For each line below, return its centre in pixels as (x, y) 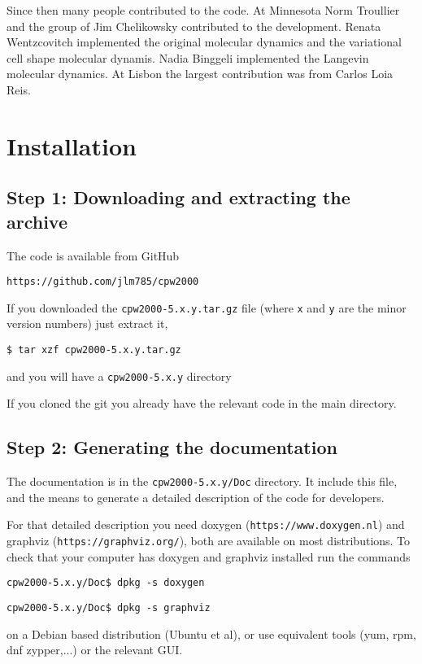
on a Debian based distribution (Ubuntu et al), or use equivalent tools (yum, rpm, (211, 633)
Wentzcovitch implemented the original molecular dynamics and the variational (204, 42)
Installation (72, 145)
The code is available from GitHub (93, 255)
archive (37, 221)
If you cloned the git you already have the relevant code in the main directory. (202, 403)
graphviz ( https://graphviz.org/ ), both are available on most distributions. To (209, 541)
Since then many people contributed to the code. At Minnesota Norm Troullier (203, 10)
